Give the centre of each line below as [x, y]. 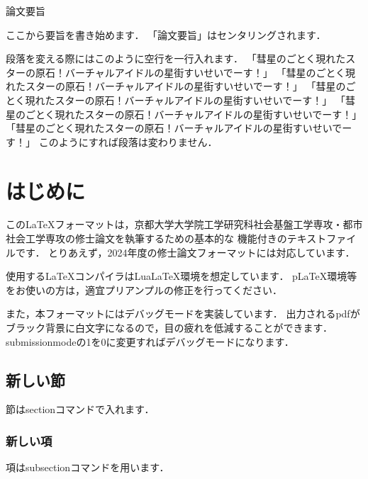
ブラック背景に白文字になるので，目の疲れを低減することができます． [169, 328]
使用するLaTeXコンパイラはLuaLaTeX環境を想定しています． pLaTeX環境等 [182, 276]
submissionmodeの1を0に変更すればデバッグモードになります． [150, 341]
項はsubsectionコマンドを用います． [88, 467]
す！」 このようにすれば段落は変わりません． [112, 141]
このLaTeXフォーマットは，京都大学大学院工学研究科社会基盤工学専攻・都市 [184, 224]
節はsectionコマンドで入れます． [80, 409]
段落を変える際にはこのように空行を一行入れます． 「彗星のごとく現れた [176, 58]
